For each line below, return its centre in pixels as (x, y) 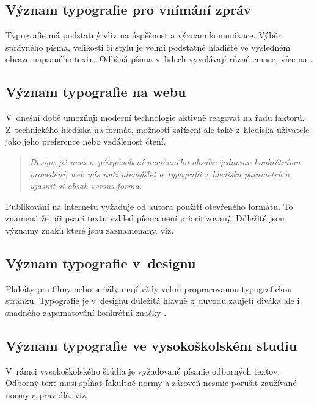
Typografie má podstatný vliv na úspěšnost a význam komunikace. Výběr (144, 35)
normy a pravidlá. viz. (47, 394)
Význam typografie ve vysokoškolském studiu (151, 345)
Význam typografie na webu (96, 92)
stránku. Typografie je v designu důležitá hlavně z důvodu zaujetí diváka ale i (153, 300)
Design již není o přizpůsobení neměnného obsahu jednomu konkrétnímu (165, 161)
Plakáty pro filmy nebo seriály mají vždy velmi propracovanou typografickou (149, 288)
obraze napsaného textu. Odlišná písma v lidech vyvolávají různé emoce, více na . (159, 59)
